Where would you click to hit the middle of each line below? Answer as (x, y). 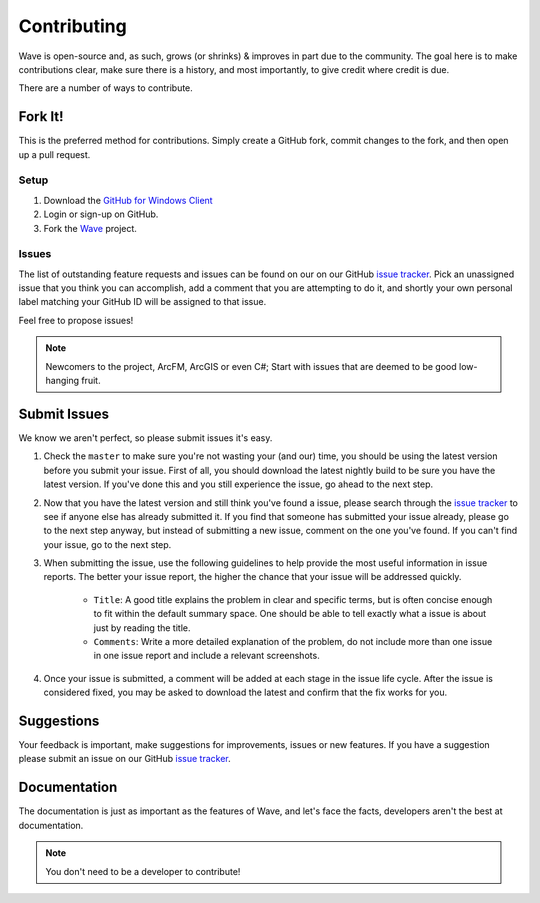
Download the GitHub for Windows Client (128, 200)
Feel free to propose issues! (76, 320)
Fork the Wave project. (90, 228)
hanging (62, 381)
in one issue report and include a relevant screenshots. (206, 656)
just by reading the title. (142, 627)
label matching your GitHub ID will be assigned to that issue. (142, 302)
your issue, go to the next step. (107, 544)
